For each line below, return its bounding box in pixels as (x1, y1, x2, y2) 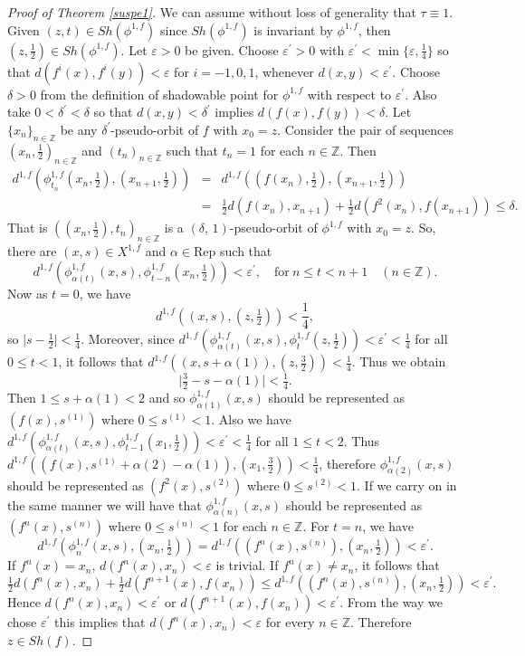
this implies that (54, 613, 146, 632)
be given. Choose (185, 40, 279, 59)
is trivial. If (215, 556, 279, 575)
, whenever (254, 62, 314, 81)
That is (7, 218, 48, 237)
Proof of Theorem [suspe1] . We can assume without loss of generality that (7, 3, 416, 21)
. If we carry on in (357, 475, 457, 494)
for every (265, 613, 315, 632)
